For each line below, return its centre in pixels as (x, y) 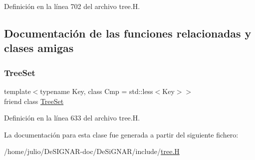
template (17, 91)
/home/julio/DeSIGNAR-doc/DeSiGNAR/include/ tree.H (92, 151)
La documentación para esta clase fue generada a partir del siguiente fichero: (121, 134)
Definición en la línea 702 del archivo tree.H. (72, 6)
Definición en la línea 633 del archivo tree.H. (72, 118)
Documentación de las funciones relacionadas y (128, 33)
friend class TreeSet (34, 101)
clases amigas (39, 48)
